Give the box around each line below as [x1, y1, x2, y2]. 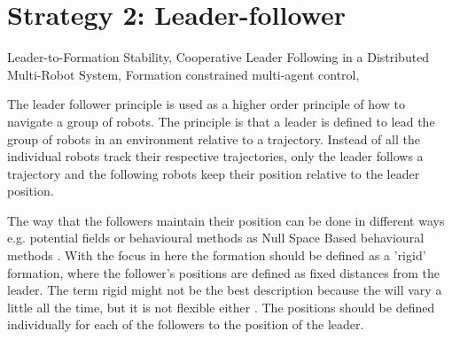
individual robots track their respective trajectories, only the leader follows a [7, 147, 424, 166]
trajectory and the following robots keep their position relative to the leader [7, 164, 420, 182]
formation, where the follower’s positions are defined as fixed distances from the [7, 263, 440, 281]
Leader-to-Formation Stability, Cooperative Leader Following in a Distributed [7, 48, 430, 66]
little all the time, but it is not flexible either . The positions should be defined [7, 297, 435, 316]
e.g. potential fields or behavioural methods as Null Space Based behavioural [7, 228, 425, 247]
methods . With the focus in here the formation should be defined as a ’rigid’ [7, 246, 426, 265]
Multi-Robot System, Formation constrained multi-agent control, [7, 65, 360, 83]
